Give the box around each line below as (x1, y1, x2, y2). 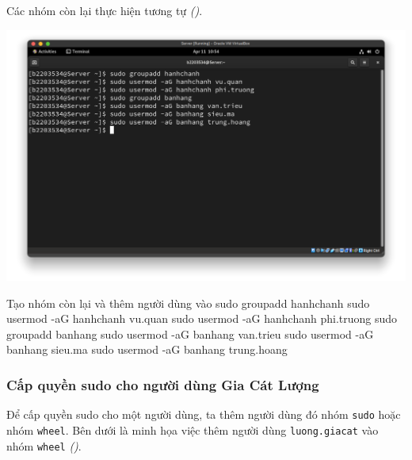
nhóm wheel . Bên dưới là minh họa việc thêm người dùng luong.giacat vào (6, 421, 379, 438)
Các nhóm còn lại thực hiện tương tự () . (6, 2, 203, 18)
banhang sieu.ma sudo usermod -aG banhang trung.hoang (6, 341, 288, 358)
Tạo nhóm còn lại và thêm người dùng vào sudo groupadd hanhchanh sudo (6, 294, 370, 311)
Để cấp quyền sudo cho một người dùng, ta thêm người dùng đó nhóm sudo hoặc (6, 406, 401, 423)
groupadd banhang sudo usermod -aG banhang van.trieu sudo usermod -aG (6, 325, 374, 342)
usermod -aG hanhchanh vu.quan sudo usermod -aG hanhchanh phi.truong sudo (6, 310, 398, 327)
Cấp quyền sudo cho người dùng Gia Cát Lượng (6, 374, 319, 394)
